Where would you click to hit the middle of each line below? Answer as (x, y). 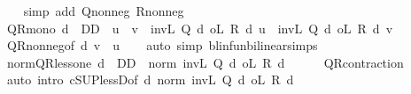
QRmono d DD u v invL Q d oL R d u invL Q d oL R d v (200, 28)
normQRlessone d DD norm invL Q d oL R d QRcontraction (205, 62)
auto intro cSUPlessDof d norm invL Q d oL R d (150, 80)
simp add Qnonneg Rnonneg (104, 11)
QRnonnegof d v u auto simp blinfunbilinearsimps (162, 45)
